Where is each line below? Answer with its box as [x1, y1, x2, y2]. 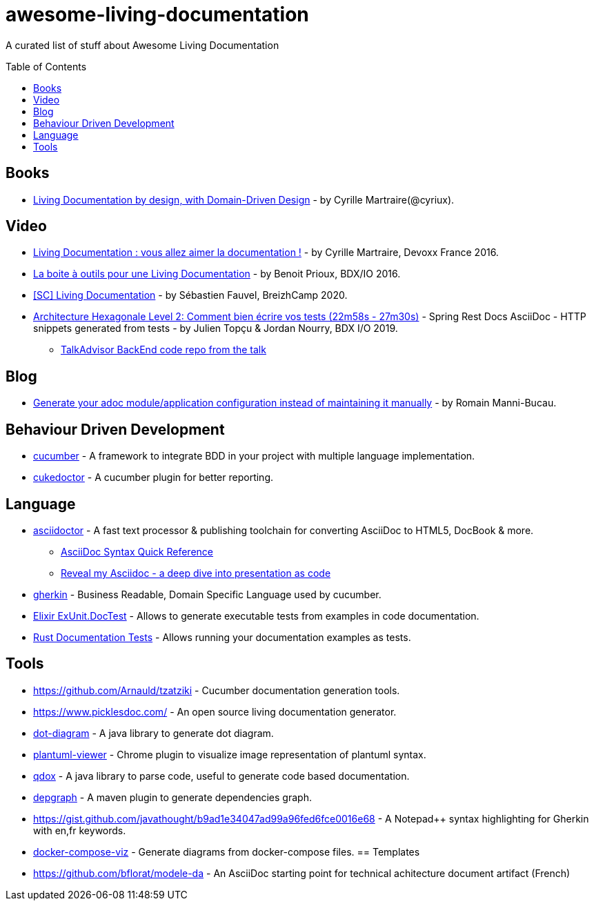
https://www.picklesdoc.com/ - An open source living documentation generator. [33, 705, 397, 718]
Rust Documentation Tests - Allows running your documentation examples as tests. [33, 631, 411, 643]
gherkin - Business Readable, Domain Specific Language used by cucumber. [33, 588, 382, 600]
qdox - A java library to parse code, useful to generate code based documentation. [33, 769, 410, 782]
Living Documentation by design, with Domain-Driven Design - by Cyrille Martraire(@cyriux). [33, 193, 455, 206]
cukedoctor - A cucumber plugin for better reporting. [33, 471, 274, 484]
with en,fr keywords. [33, 824, 126, 836]
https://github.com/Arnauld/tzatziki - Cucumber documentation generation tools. [33, 684, 400, 696]
